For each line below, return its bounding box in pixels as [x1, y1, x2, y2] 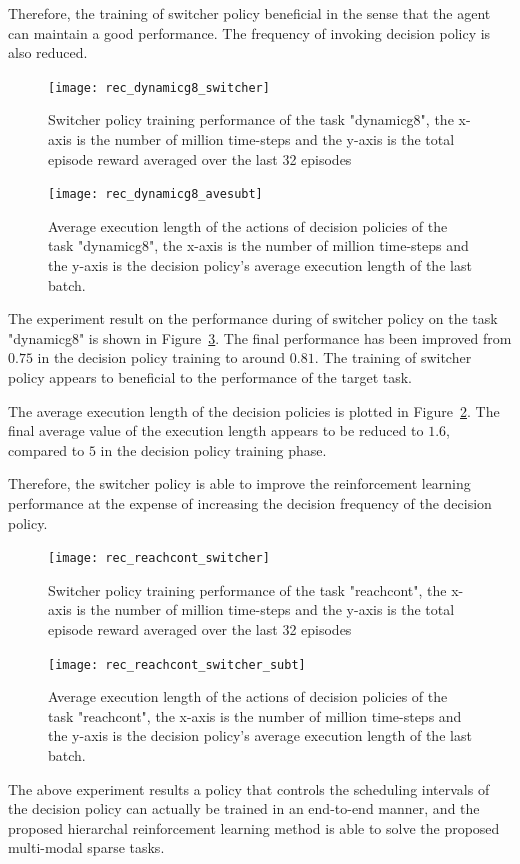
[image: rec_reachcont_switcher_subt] [48, 657, 306, 672]
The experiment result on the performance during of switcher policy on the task [8, 308, 498, 329]
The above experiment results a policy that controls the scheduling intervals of [8, 778, 490, 799]
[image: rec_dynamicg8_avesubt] [48, 187, 263, 202]
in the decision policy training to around [37, 347, 286, 368]
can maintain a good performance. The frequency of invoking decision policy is [8, 22, 491, 43]
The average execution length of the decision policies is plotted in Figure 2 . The [8, 400, 500, 421]
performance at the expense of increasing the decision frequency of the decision [8, 493, 492, 513]
